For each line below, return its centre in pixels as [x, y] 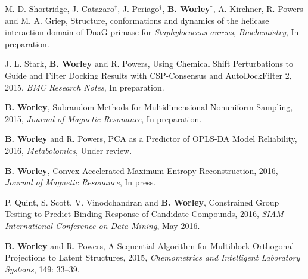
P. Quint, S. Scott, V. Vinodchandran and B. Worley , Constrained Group [142, 202]
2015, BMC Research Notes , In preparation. [85, 87]
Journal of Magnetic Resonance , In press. [80, 182]
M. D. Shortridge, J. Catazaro [60, 8]
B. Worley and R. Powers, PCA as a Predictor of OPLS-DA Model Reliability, [151, 139]
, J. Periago [139, 8]
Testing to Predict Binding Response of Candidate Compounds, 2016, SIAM [144, 214]
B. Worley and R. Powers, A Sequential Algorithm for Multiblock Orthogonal [150, 245]
